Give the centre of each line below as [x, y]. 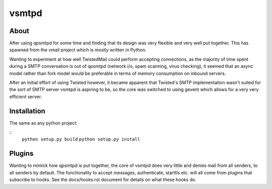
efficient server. [26, 97]
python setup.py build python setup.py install [81, 139]
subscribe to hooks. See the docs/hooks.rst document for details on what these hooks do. [103, 180]
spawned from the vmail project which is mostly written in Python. [78, 50]
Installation [27, 111]
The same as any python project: [43, 123]
